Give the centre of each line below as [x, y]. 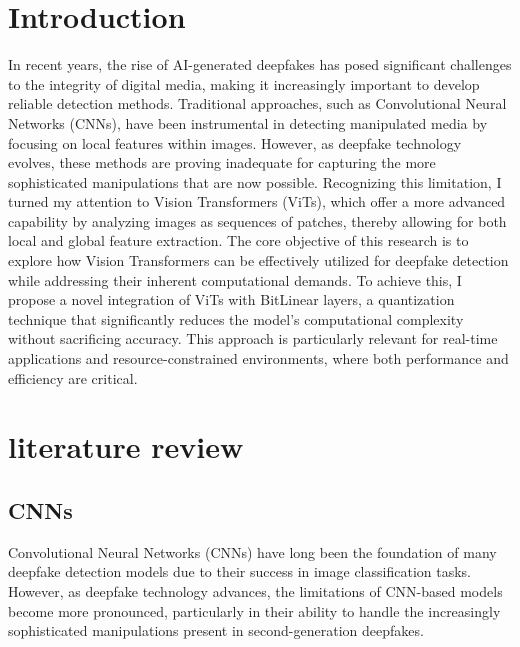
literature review [126, 446]
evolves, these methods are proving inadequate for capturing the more [222, 162]
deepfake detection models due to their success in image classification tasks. [239, 571]
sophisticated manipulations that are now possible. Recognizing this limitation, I [255, 181]
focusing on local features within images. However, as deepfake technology [235, 142]
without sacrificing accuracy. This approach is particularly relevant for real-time [253, 338]
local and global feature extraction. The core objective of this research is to [238, 240]
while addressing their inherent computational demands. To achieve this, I [235, 279]
